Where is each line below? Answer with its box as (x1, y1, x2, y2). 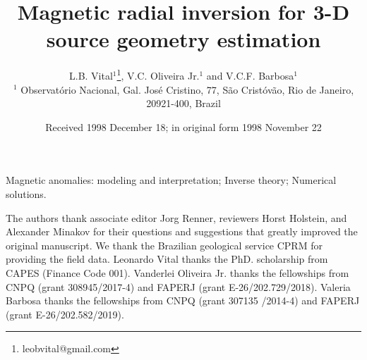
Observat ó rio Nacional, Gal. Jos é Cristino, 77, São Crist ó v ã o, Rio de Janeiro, (20, 82, 354, 97)
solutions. (6, 186, 47, 201)
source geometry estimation (46, 25, 321, 54)
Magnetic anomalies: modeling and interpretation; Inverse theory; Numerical (6, 173, 337, 187)
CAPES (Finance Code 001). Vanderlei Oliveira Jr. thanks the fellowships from (6, 265, 349, 280)
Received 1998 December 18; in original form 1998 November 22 (45, 119, 322, 134)
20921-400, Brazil (146, 96, 221, 111)
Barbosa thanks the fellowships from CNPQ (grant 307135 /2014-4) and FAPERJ (6, 293, 360, 308)
